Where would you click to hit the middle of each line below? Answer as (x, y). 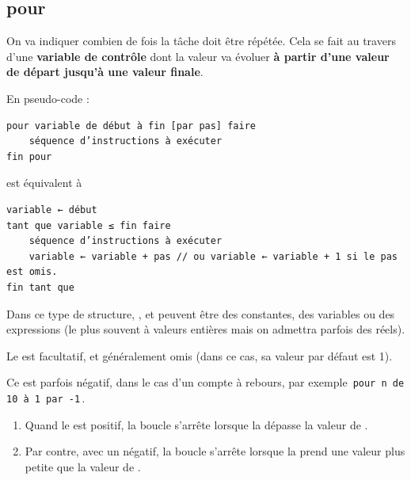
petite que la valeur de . (83, 466)
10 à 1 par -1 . (46, 397)
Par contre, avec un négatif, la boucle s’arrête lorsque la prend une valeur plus (215, 451)
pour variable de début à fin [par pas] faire (131, 126)
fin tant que (40, 287)
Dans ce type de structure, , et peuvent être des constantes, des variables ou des (201, 313)
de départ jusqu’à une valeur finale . (105, 72)
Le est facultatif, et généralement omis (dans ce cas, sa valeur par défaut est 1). (200, 355)
